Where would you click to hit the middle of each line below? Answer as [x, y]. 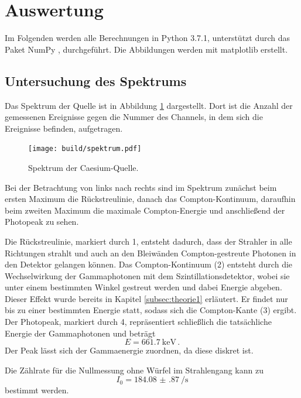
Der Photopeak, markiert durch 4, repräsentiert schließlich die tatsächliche [138, 322]
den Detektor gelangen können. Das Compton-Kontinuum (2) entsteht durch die [149, 264]
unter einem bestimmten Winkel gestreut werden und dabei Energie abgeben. [143, 287]
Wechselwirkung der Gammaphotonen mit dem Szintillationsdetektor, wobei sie [147, 275]
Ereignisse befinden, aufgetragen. [64, 128]
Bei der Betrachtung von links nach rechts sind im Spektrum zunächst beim [141, 187]
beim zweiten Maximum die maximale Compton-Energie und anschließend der [145, 210]
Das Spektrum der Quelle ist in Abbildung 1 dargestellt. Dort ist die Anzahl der [149, 105]
